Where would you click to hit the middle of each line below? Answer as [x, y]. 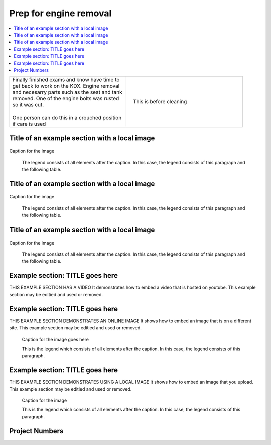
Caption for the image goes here [55, 340]
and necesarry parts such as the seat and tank [67, 92]
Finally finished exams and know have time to [66, 80]
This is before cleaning [160, 102]
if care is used [29, 124]
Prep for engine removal [60, 13]
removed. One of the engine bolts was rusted [66, 99]
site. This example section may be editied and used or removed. [75, 328]
